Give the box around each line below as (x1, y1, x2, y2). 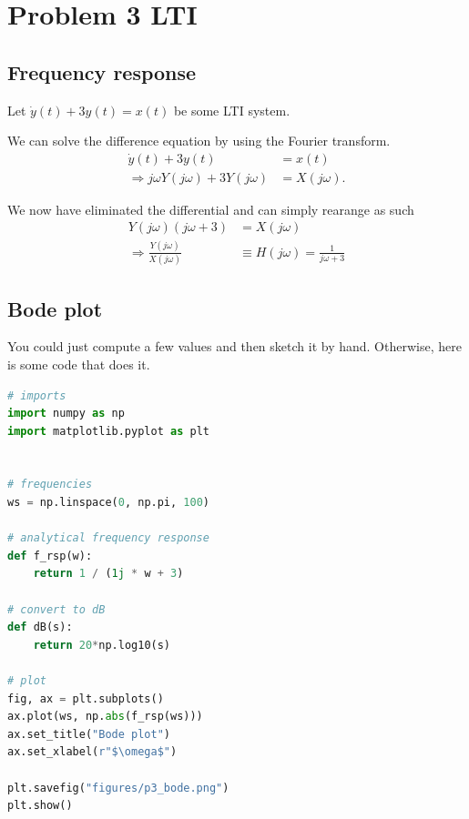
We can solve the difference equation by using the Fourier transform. (7, 131, 391, 150)
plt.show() (7, 799, 73, 813)
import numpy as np (7, 407, 125, 420)
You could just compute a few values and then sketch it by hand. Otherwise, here (7, 337, 462, 356)
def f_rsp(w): (7, 549, 93, 562)
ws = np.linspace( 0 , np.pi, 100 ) (7, 496, 209, 510)
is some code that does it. (7, 354, 150, 373)
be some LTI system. (173, 100, 291, 119)
